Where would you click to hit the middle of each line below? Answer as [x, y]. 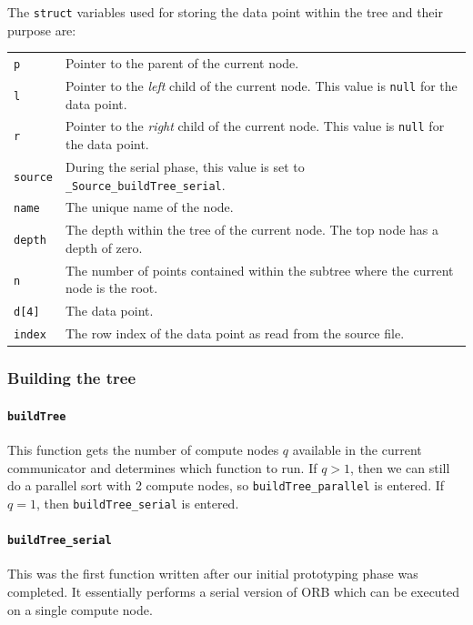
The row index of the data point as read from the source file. [235, 333]
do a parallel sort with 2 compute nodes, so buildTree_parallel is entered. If [226, 485]
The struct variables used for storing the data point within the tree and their [225, 12]
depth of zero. [104, 247]
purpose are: [42, 30]
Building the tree [72, 378]
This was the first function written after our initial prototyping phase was [213, 574]
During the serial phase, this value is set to [185, 166]
